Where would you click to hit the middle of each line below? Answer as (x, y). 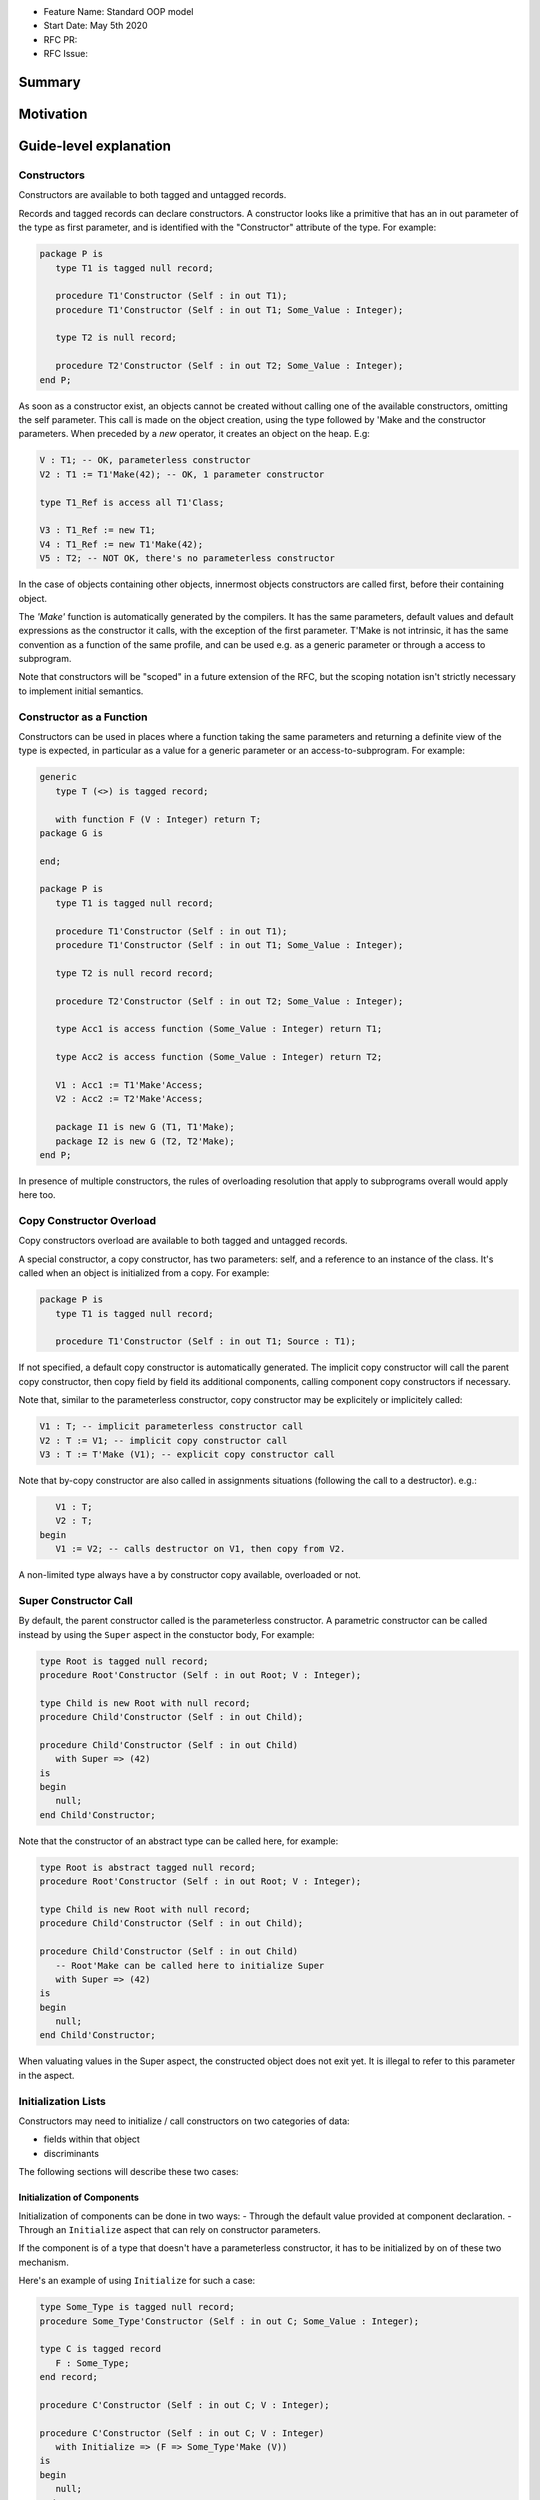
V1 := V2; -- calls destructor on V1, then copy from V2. (200, 1549)
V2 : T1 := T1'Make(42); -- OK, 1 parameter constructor (182, 474)
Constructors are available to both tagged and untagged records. (152, 195)
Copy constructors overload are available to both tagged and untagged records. (183, 1241)
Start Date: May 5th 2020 (95, 26)
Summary (49, 81)
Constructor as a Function (83, 717)
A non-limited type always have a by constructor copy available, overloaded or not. (190, 1575)
